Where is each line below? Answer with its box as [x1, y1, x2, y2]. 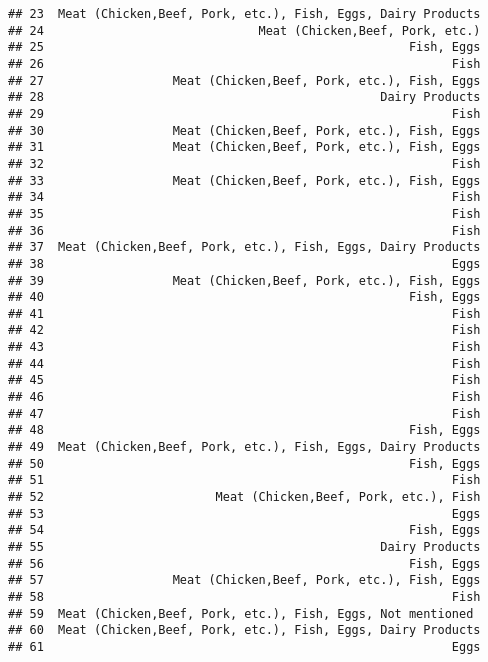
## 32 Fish [8, 156, 481, 171]
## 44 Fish [8, 356, 481, 371]
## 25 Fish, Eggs [8, 40, 481, 55]
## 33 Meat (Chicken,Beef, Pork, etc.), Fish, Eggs [8, 173, 481, 188]
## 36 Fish [8, 223, 481, 238]
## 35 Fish [8, 206, 481, 221]
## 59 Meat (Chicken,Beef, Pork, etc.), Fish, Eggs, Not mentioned [8, 606, 474, 621]
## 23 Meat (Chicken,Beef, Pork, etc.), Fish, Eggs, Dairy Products [8, 7, 481, 21]
